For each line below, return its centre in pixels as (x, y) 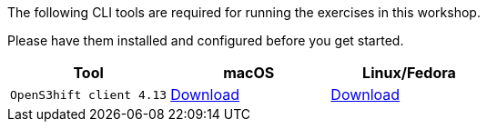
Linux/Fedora (409, 73)
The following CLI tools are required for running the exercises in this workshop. (244, 12)
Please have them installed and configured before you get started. (206, 40)
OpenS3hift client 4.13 (89, 94)
